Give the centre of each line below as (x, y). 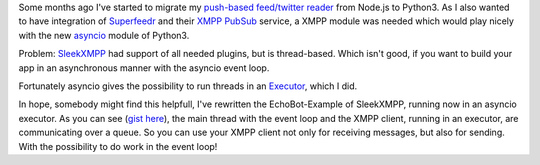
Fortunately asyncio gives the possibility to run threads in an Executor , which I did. (188, 86)
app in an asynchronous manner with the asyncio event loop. (144, 67)
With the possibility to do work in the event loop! (118, 146)
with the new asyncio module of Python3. (104, 35)
